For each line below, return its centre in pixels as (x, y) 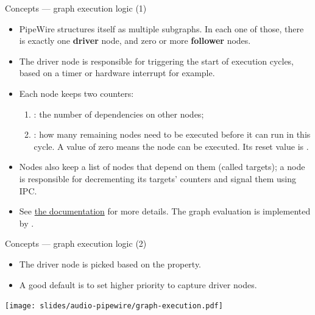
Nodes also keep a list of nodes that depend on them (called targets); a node (162, 167)
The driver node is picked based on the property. (110, 264)
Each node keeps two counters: (76, 93)
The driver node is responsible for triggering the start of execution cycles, (157, 61)
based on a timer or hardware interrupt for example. (117, 73)
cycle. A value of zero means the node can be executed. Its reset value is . (171, 146)
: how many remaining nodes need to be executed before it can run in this (172, 134)
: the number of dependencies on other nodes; (119, 114)
